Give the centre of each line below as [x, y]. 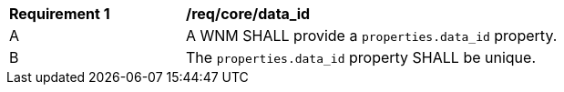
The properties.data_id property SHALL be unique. [361, 57]
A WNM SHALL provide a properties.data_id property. [372, 36]
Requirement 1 [60, 14]
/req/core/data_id [248, 14]
